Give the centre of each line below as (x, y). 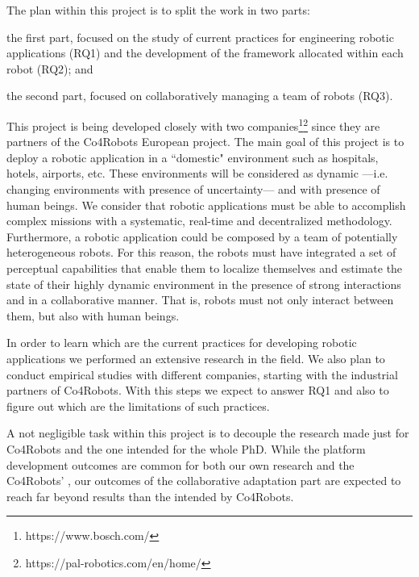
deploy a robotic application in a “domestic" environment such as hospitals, (193, 157)
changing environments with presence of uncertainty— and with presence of (193, 189)
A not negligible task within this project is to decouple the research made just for (208, 433)
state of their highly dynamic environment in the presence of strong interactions (204, 284)
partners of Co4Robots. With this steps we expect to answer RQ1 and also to (198, 390)
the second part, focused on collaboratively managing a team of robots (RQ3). (200, 96)
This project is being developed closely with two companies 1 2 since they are (193, 124)
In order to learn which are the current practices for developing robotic (182, 343)
